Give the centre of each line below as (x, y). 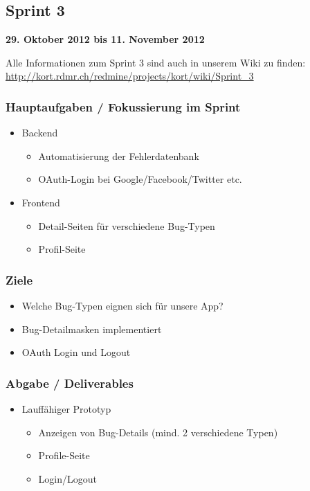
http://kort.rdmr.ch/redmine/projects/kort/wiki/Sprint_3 (130, 76)
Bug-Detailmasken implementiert (92, 329)
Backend (40, 133)
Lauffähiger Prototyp (66, 408)
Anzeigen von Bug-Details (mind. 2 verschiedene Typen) (158, 432)
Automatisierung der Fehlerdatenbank (119, 155)
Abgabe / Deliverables (70, 383)
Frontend (41, 202)
